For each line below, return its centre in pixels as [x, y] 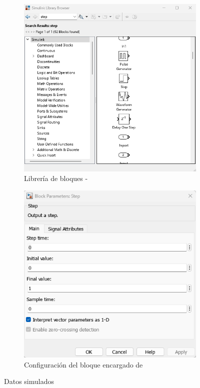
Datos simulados [29, 381]
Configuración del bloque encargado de [83, 364]
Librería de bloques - [56, 178]
